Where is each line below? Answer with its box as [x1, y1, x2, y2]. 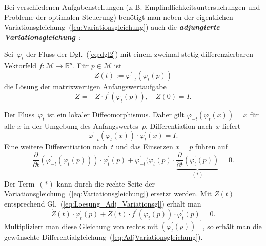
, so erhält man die [202, 220, 262, 231]
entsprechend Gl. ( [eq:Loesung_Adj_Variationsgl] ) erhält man [4, 198, 201, 209]
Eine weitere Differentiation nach [4, 141, 108, 152]
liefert [222, 120, 241, 131]
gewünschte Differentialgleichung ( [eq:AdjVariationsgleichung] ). [4, 232, 203, 242]
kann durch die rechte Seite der [56, 178, 155, 189]
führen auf [195, 141, 228, 152]
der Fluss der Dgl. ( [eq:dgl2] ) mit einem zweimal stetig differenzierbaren [26, 49, 254, 59]
